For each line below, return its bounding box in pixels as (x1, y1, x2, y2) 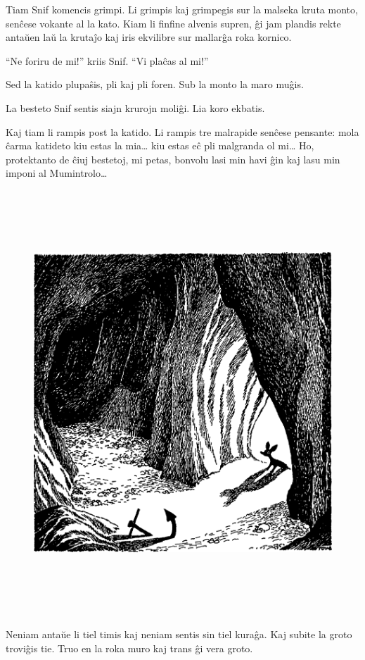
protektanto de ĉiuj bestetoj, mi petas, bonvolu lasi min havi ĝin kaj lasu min (6, 151, 340, 166)
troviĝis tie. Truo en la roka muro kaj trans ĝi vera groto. (6, 640, 253, 655)
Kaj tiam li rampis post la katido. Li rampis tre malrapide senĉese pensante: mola (6, 124, 359, 139)
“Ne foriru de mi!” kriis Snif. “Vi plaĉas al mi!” (6, 53, 209, 68)
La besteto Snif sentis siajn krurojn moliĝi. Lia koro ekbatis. (6, 100, 265, 115)
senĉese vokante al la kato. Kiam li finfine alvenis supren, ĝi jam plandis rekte (6, 15, 341, 30)
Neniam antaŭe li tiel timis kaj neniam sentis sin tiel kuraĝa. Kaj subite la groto (6, 627, 352, 642)
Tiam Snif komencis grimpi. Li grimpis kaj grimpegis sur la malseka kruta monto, (6, 2, 358, 16)
